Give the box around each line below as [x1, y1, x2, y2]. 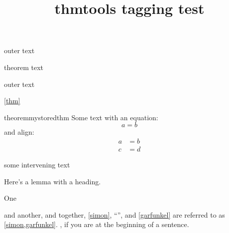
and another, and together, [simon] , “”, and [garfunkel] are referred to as [4, 209, 225, 220]
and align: [4, 127, 34, 137]
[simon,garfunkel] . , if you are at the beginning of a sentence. [4, 219, 189, 230]
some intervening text [4, 159, 70, 169]
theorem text [4, 62, 43, 72]
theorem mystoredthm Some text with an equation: [4, 112, 158, 122]
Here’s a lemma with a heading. [4, 176, 101, 186]
